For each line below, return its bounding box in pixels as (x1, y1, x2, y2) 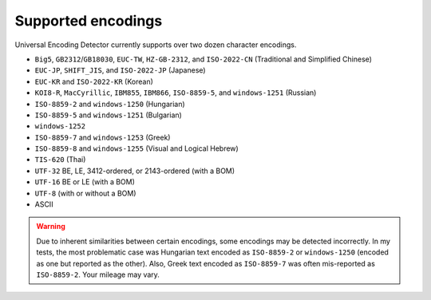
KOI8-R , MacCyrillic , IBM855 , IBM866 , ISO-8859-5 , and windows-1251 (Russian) (34, 88, 317, 97)
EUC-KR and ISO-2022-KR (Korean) (34, 77, 153, 86)
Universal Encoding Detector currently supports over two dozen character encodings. (14, 40, 297, 49)
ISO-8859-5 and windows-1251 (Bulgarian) (34, 110, 183, 120)
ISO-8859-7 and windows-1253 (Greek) (34, 132, 171, 142)
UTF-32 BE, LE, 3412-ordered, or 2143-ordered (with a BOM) (34, 166, 235, 176)
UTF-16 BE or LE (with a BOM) (34, 177, 136, 187)
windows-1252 (34, 122, 86, 131)
